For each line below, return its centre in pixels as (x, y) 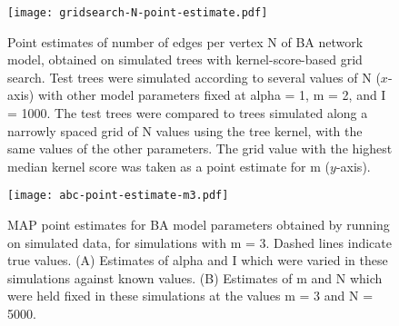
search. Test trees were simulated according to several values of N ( (194, 77)
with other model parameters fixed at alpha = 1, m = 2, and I (212, 95)
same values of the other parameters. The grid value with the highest (200, 148)
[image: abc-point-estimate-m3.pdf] (118, 196)
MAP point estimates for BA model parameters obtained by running (199, 225)
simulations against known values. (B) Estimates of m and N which (195, 277)
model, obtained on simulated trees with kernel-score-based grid (185, 59)
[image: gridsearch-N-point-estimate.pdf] (138, 13)
